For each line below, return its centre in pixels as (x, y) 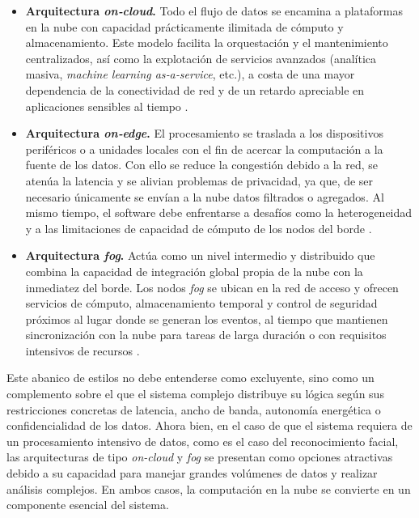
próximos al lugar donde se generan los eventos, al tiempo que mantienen (207, 318)
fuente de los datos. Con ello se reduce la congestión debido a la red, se (201, 165)
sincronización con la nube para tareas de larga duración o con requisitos (206, 335)
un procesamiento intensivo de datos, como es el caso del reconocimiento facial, (203, 441)
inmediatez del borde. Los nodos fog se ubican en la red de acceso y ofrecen (212, 287)
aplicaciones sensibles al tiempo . (107, 106)
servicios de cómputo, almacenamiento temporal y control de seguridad (201, 303)
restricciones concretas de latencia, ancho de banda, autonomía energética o (194, 409)
